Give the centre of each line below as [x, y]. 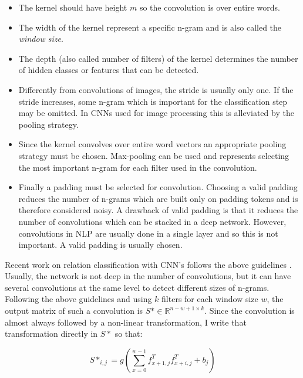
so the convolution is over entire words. [210, 7]
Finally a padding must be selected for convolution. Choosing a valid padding [158, 187]
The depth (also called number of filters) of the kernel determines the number [158, 58]
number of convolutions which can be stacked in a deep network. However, [152, 221]
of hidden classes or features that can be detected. [109, 70]
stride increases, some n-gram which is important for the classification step [153, 101]
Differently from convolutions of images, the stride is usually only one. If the [156, 89]
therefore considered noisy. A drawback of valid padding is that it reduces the [158, 210]
